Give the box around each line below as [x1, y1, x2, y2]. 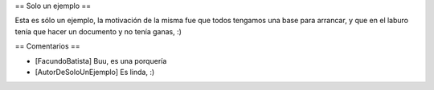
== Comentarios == [14, 41, 80, 51]
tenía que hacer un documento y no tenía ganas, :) [14, 26, 182, 36]
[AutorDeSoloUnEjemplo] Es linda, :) [35, 67, 155, 76]
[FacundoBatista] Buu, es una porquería [35, 56, 167, 65]
